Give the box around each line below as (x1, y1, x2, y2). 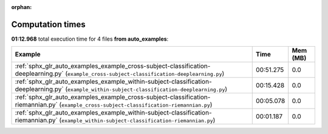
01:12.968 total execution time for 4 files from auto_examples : (11, 35, 169, 42)
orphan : (11, 4, 32, 10)
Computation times (11, 19, 86, 30)
